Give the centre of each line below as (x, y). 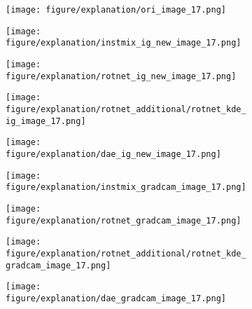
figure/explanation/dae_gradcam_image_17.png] (116, 298)
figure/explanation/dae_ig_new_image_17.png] (113, 154)
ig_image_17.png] (46, 121)
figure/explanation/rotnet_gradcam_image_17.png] (124, 220)
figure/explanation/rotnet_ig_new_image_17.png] (121, 76)
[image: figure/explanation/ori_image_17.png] (116, 10)
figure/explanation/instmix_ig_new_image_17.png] (124, 43)
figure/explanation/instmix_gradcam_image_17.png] (126, 187)
